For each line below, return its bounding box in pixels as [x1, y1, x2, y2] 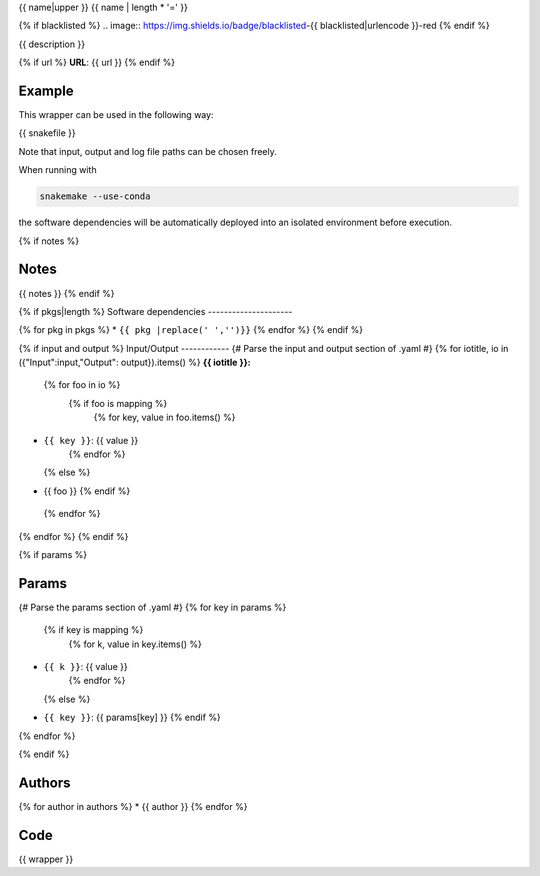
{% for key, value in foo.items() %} [93, 411, 236, 424]
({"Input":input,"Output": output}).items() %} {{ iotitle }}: [18, 356, 251, 369]
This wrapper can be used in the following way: [18, 109, 214, 121]
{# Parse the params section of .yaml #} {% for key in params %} [18, 601, 287, 613]
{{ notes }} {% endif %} [18, 287, 115, 299]
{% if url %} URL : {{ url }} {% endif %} [18, 56, 175, 69]
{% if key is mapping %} [43, 624, 144, 636]
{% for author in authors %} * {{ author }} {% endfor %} [18, 800, 248, 812]
